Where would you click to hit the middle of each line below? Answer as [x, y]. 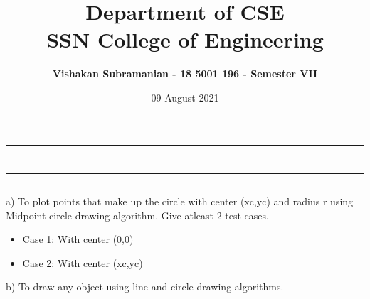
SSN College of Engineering [185, 39]
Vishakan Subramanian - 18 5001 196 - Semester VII [185, 74]
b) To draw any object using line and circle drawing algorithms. [145, 287]
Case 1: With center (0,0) [78, 239]
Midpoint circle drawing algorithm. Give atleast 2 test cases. [137, 215]
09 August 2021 [185, 97]
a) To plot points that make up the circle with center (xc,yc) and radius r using [180, 201]
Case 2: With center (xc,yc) [83, 262]
